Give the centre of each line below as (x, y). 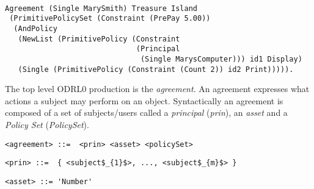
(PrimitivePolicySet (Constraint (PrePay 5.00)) (110, 19)
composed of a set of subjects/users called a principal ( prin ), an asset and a (146, 112)
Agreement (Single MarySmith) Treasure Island (101, 8)
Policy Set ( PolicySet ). (47, 125)
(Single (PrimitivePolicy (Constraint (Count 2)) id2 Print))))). (156, 69)
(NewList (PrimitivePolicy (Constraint (99, 39)
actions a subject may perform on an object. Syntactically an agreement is (144, 100)
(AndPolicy (35, 28)
